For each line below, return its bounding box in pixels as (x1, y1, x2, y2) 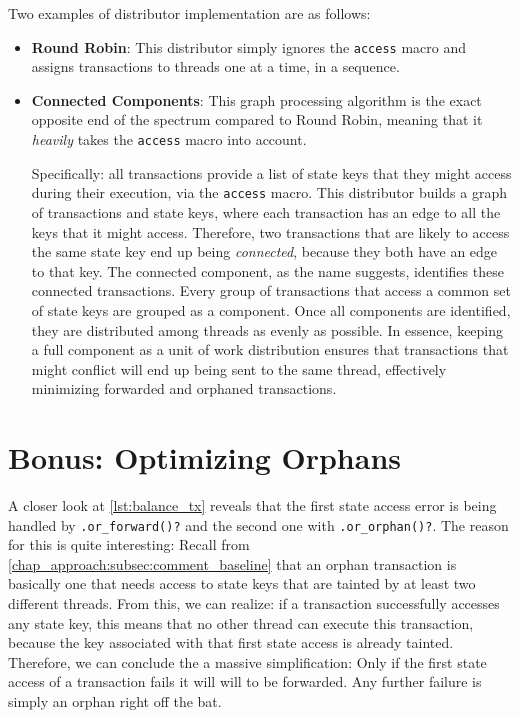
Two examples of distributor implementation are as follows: (8, 3, 371, 23)
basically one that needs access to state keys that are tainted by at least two (8, 573, 476, 594)
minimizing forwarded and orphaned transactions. (31, 378, 337, 399)
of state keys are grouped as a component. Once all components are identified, (31, 299, 511, 320)
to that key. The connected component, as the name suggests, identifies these (31, 260, 504, 281)
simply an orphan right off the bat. (8, 691, 222, 711)
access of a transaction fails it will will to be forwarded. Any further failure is (8, 671, 482, 692)
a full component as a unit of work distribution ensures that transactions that (31, 339, 509, 360)
